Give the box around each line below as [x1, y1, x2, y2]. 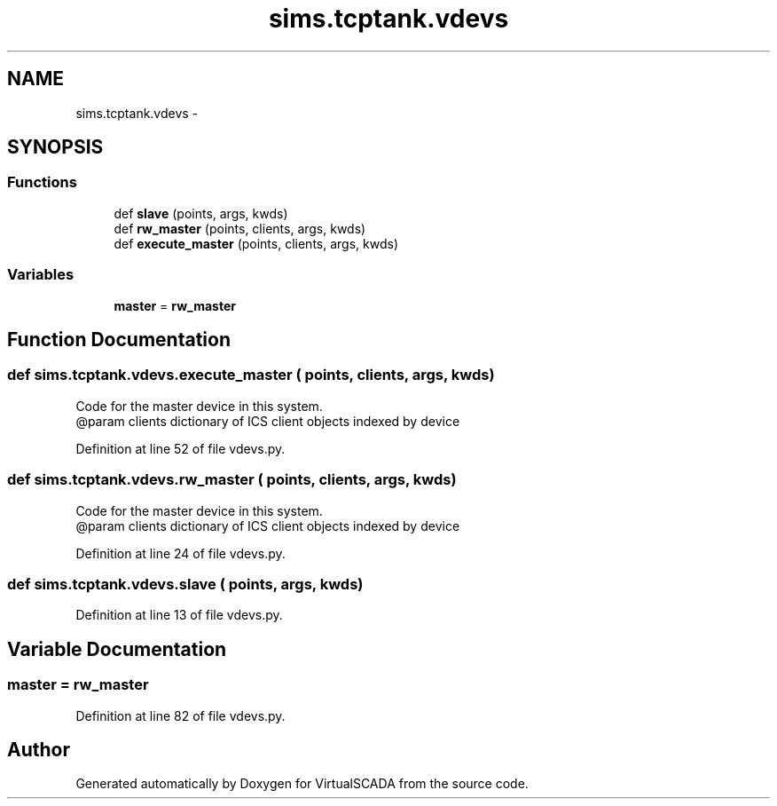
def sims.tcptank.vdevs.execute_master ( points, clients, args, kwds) [7, 366, 495, 384]
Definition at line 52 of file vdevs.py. [75, 440, 286, 456]
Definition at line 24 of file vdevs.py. [75, 545, 286, 561]
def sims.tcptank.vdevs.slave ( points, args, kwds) [7, 574, 364, 593]
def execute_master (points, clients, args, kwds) [114, 235, 398, 251]
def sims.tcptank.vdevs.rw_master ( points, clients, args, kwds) [7, 470, 457, 489]
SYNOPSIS [7, 136, 104, 159]
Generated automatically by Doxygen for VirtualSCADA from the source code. [75, 776, 529, 792]
